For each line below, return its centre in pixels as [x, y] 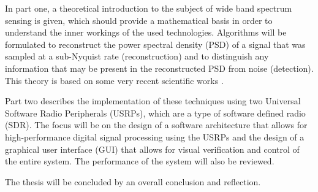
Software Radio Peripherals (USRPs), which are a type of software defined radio [155, 113]
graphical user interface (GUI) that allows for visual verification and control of [152, 149]
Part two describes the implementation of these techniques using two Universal [153, 101]
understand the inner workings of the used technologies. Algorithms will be [146, 32]
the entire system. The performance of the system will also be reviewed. [140, 161]
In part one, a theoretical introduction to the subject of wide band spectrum [149, 8]
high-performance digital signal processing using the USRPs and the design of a [155, 136]
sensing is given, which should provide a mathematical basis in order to [139, 20]
